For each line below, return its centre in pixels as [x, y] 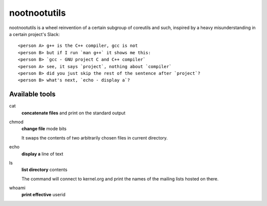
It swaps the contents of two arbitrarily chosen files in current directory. [95, 137]
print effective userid [44, 195]
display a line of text [43, 154]
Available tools [32, 94]
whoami [17, 188]
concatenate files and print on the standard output [73, 113]
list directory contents [44, 170]
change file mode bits [44, 129]
